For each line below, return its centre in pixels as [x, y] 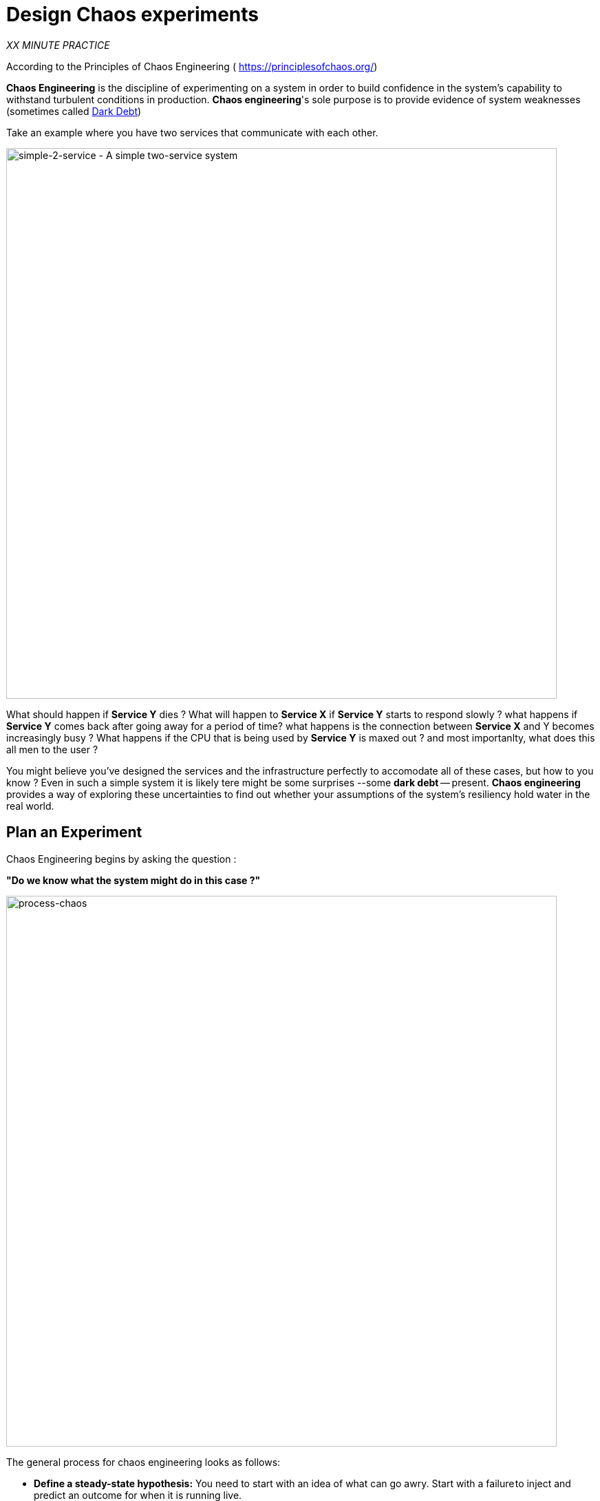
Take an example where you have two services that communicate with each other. [192, 132]
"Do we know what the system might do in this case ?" [133, 880]
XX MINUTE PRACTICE [58, 45]
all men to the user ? [52, 749]
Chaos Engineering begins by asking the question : [121, 859]
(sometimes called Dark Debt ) [74, 111]
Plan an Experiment [74, 832]
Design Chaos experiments [133, 14]
